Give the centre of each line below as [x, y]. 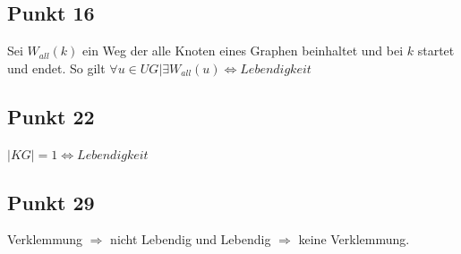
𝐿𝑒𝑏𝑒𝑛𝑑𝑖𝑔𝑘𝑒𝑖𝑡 [276, 69]
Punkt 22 [51, 116]
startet [436, 51]
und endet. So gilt [56, 68]
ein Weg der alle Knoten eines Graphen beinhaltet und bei [243, 51]
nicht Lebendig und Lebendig [191, 239]
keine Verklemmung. [354, 239]
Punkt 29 [51, 202]
